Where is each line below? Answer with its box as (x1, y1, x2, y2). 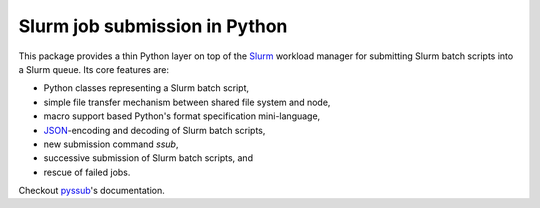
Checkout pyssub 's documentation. (18, 185, 165, 197)
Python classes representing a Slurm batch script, (43, 82, 250, 94)
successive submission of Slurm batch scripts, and (43, 152, 254, 164)
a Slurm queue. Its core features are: (18, 63, 170, 75)
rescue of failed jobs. (43, 166, 131, 178)
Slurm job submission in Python (18, 15, 288, 37)
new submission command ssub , (43, 138, 179, 150)
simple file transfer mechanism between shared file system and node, (43, 96, 331, 108)
